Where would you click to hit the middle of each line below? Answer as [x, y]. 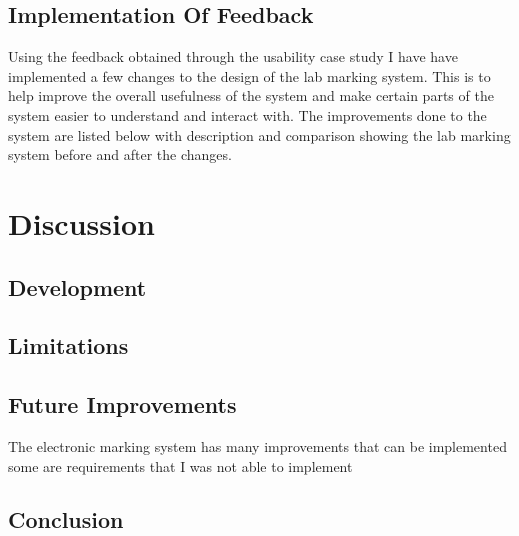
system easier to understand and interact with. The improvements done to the [247, 114]
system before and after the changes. [120, 154]
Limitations [68, 345]
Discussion [81, 222]
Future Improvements [122, 404]
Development [77, 286]
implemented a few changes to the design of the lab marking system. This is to [249, 75]
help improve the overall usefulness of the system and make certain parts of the [251, 95]
